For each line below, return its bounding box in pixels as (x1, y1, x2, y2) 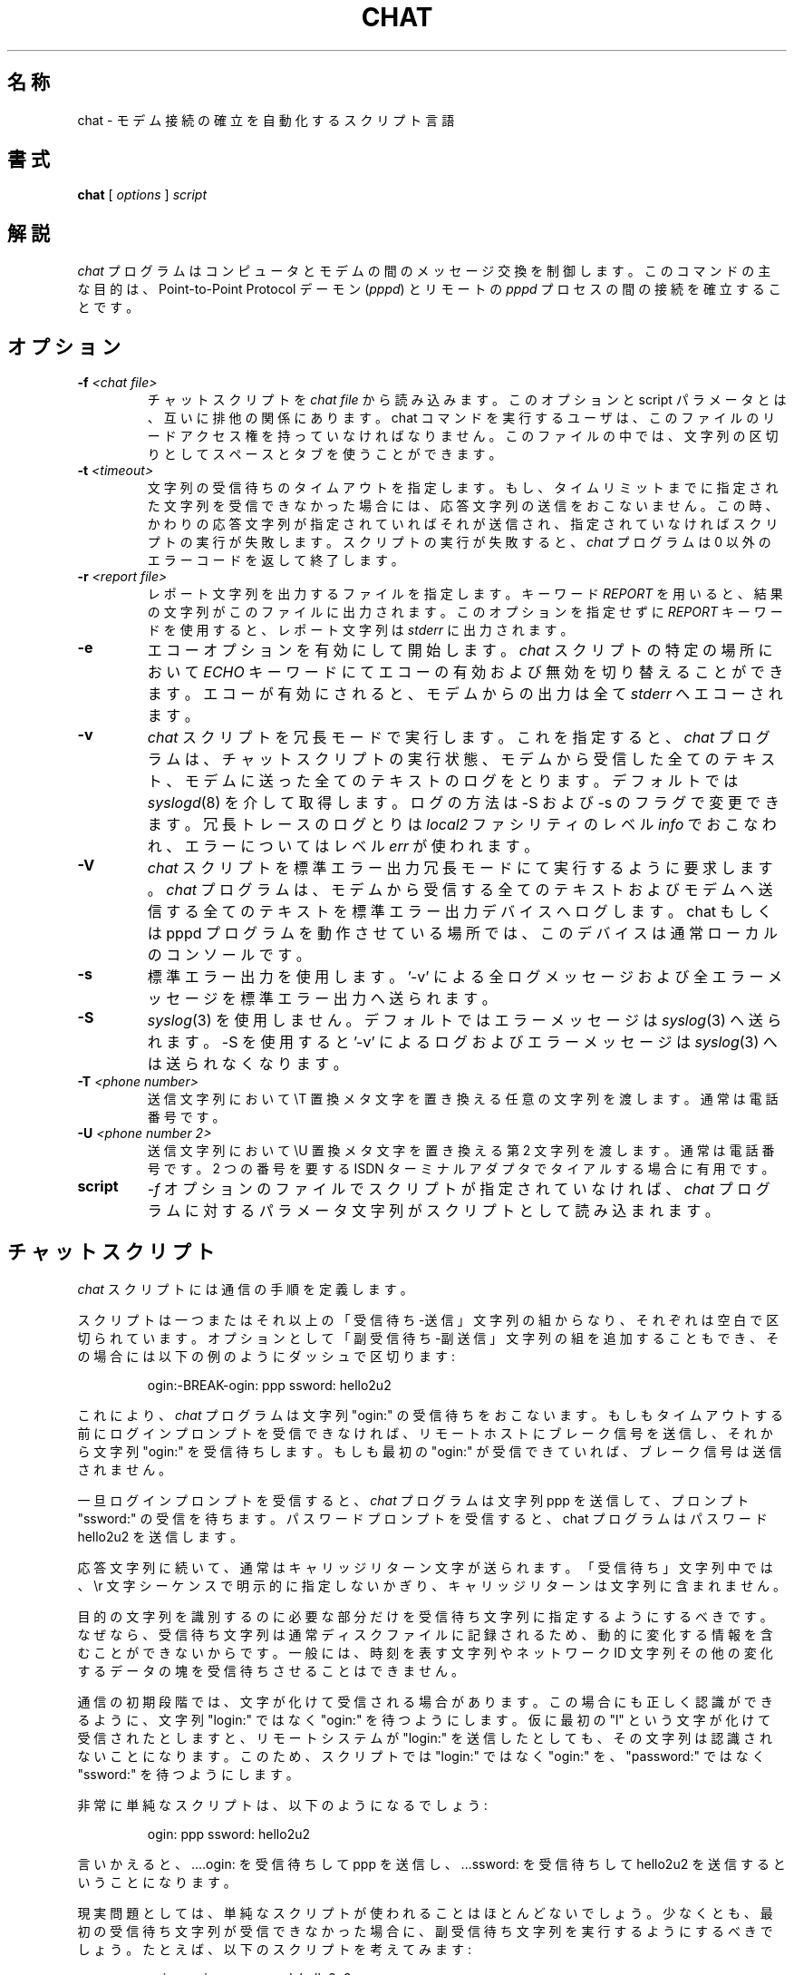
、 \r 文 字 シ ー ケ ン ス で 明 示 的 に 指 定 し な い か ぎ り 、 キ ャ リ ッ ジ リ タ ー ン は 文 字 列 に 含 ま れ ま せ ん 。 (77, 1577, 787, 1593)
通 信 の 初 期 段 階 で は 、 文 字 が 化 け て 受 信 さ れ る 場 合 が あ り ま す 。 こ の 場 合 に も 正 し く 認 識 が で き (77, 1693, 773, 1709)
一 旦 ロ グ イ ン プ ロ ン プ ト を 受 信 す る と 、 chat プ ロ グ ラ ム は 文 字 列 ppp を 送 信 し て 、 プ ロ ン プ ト (77, 1492, 750, 1508)
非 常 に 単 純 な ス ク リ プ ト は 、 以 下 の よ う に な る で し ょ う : (77, 1796, 488, 1813)
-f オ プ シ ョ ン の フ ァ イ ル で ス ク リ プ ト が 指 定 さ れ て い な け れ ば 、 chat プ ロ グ (147, 1180, 770, 1199)
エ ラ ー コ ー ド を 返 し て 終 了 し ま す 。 (147, 552, 404, 569)
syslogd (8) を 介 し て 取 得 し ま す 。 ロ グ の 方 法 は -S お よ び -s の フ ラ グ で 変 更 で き (147, 793, 779, 812)
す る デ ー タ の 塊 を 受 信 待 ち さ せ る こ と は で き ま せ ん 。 (77, 1662, 464, 1678)
